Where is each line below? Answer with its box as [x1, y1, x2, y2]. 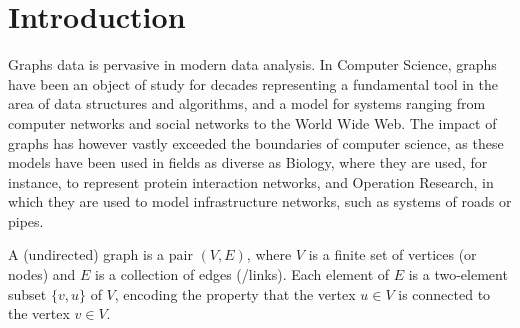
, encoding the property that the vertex [114, 283, 356, 304]
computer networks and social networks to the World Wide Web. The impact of [8, 112, 497, 133]
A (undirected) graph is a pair [8, 244, 193, 265]
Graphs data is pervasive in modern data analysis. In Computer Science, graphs [8, 54, 497, 75]
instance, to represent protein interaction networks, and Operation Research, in [8, 171, 494, 192]
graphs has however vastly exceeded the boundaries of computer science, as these [8, 132, 504, 153]
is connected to [398, 283, 491, 304]
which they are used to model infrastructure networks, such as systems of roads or [8, 191, 512, 212]
